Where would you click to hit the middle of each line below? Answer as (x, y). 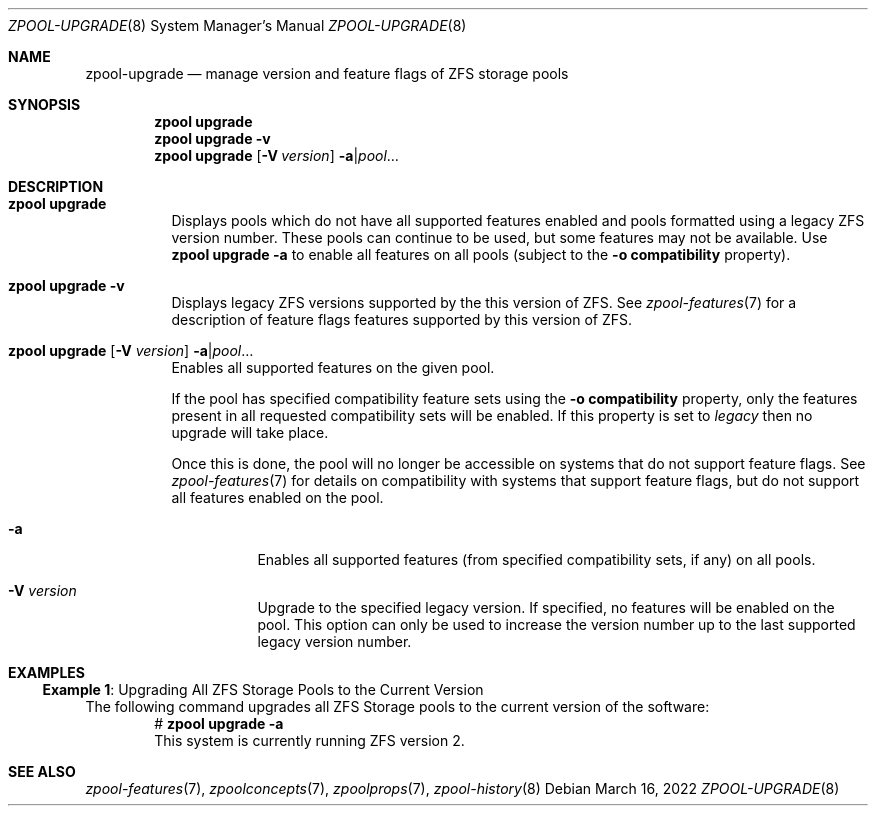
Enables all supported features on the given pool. (333, 367)
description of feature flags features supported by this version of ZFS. (402, 319)
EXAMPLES (46, 672)
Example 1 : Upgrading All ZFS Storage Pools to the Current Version (263, 689)
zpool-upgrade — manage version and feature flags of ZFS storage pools (327, 73)
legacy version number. (334, 641)
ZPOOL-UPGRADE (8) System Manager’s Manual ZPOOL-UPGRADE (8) (237, 25)
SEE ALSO (42, 771)
